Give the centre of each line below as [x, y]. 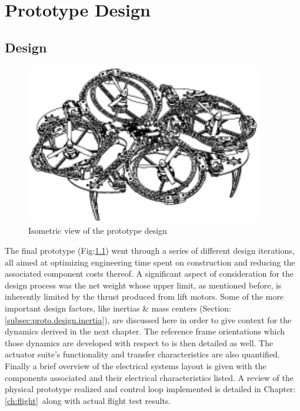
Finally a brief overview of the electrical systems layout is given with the [136, 365]
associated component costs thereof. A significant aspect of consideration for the [149, 274]
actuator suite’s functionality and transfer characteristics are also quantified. [142, 354]
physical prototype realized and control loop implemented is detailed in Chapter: [150, 389]
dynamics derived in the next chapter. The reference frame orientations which [145, 331]
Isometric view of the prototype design [98, 231]
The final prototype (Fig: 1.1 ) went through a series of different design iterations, [150, 250]
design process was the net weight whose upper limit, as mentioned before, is [143, 285]
